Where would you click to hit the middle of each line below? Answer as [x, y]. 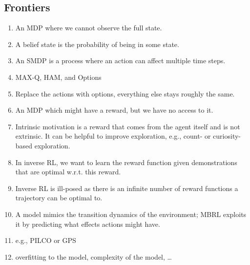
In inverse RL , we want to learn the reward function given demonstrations [126, 162]
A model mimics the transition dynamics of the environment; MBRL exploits [131, 214]
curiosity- [227, 136]
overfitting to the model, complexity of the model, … [94, 256]
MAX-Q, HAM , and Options [58, 77]
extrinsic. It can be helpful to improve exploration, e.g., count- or [113, 136]
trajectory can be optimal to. [59, 198]
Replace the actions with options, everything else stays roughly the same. [125, 93]
